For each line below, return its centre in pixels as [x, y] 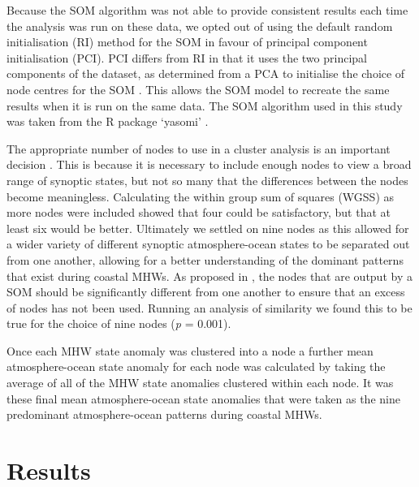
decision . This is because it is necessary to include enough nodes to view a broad [209, 164]
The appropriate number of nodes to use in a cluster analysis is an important [199, 148]
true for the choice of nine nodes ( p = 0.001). [119, 323]
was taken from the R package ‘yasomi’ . [108, 121]
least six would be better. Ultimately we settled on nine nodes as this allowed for [208, 228]
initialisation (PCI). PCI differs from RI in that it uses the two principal [187, 57]
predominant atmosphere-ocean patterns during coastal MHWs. [164, 414]
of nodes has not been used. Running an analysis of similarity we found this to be [209, 307]
